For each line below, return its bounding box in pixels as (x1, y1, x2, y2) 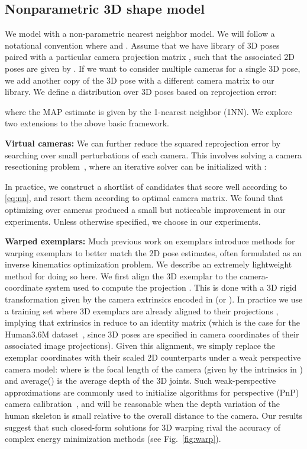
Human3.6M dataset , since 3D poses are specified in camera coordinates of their (5, 327, 299, 340)
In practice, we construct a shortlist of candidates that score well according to (5, 180, 287, 192)
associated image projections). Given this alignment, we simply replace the (5, 339, 276, 352)
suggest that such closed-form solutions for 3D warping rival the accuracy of (5, 421, 280, 433)
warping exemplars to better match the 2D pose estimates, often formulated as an (5, 246, 302, 259)
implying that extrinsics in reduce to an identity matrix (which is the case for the (5, 316, 300, 329)
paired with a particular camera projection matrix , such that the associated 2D (5, 50, 295, 63)
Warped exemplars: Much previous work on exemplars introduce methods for (5, 235, 295, 247)
